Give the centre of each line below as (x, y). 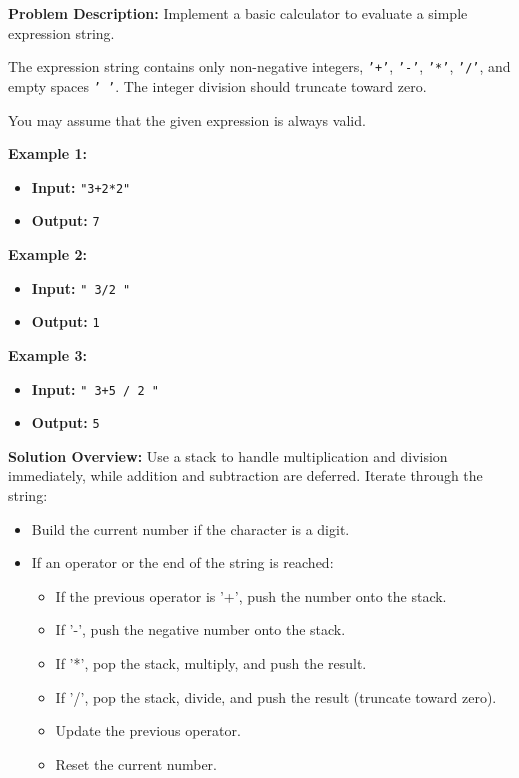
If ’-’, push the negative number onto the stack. (200, 629)
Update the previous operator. (148, 730)
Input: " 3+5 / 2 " (95, 388)
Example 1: (47, 153)
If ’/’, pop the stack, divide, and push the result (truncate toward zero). (276, 696)
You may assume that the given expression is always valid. (187, 119)
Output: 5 (65, 422)
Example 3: (47, 354)
